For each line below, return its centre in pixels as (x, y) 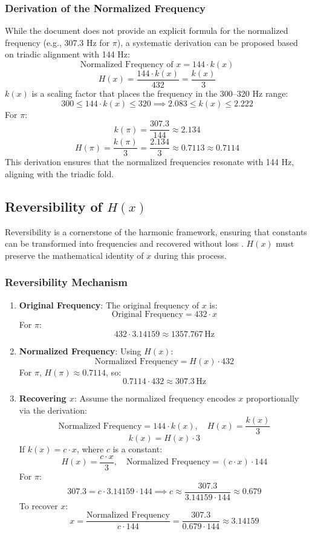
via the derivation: (53, 410)
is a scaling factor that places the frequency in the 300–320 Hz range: (160, 93)
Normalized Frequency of (127, 65)
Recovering (43, 398)
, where (90, 449)
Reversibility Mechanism (66, 282)
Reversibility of (54, 206)
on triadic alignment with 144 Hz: (67, 54)
